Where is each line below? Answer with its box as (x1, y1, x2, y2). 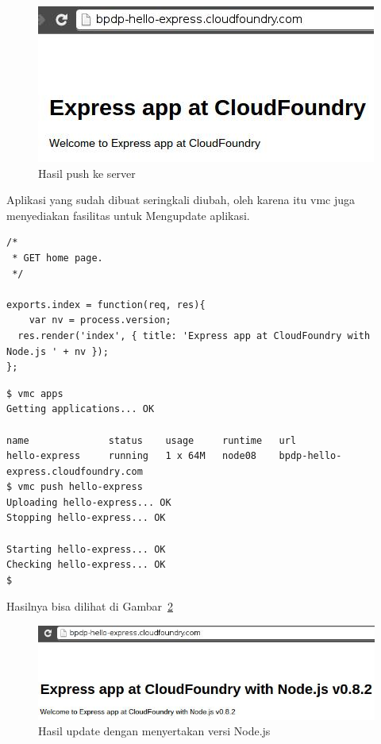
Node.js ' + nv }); (6, 345, 109, 357)
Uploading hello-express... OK (6, 496, 171, 508)
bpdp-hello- (279, 450, 342, 462)
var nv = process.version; (29, 314, 171, 326)
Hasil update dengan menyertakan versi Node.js (38, 723, 271, 739)
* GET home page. (12, 252, 103, 264)
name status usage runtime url (6, 434, 297, 446)
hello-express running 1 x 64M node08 (6, 450, 256, 462)
